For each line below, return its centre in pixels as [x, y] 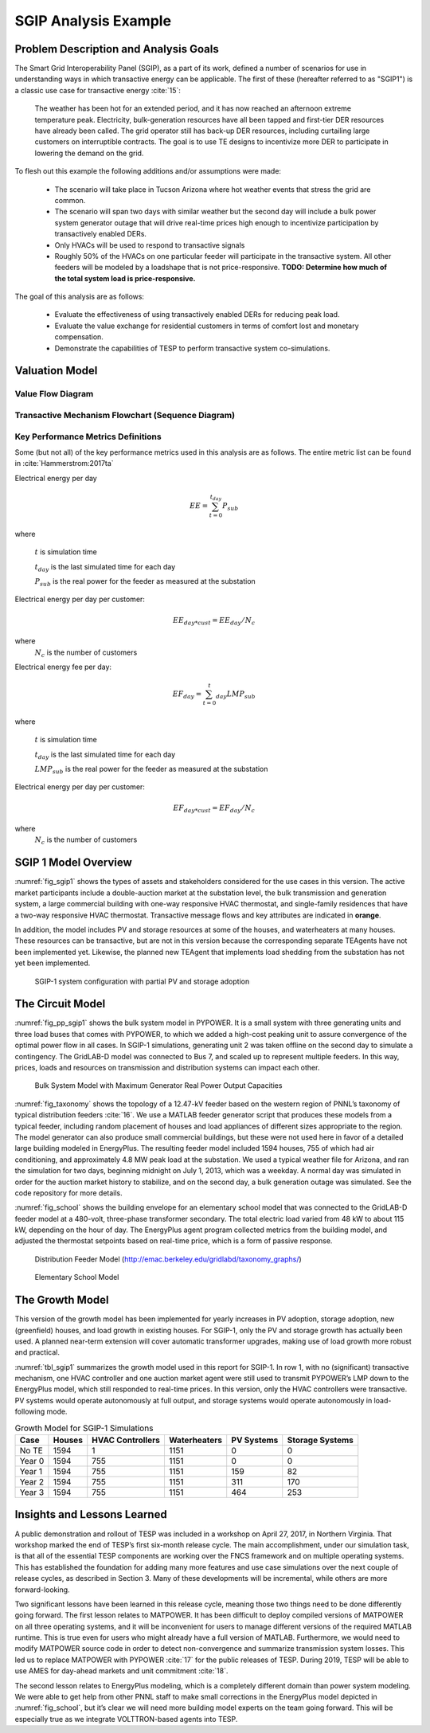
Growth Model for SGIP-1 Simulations [84, 1428]
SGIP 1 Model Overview [74, 863]
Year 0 [32, 1461]
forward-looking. [43, 1590]
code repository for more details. [68, 1193]
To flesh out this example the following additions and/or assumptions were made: [148, 171]
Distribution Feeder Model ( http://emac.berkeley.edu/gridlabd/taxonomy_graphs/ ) [168, 1259]
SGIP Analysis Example [93, 21]
